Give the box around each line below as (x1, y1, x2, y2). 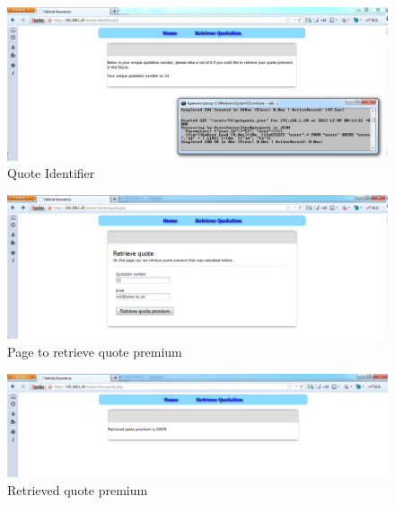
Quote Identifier (7, 164, 95, 182)
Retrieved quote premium (7, 480, 148, 499)
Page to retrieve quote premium (7, 342, 182, 361)
